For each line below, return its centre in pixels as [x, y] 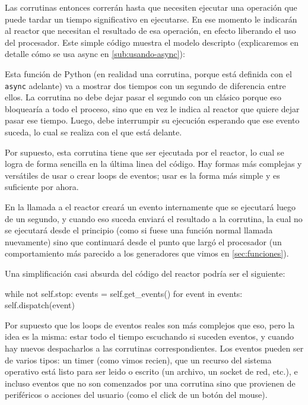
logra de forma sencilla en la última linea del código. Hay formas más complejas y [153, 164]
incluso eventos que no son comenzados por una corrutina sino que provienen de [150, 383]
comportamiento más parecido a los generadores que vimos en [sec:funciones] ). [147, 253]
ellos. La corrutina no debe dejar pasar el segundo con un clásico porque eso [143, 97]
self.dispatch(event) [40, 305]
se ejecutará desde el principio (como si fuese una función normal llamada [139, 230]
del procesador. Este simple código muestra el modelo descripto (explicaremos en [152, 42]
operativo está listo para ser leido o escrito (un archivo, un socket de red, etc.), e [151, 371]
